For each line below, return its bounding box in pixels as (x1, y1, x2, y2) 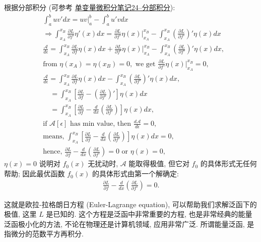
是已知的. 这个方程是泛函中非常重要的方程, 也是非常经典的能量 (46, 209, 252, 219)
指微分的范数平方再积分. (4, 228, 84, 239)
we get (135, 60, 156, 68)
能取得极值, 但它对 (128, 158, 189, 169)
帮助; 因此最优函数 (4, 168, 65, 179)
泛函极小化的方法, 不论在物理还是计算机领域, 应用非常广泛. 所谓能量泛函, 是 (4, 218, 254, 229)
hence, (43, 148, 62, 156)
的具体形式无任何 (200, 158, 257, 169)
